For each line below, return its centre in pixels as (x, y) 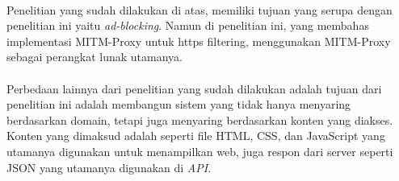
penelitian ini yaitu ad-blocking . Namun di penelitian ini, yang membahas (188, 25)
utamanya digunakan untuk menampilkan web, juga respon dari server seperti (200, 151)
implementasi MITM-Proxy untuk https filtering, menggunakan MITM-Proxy (199, 41)
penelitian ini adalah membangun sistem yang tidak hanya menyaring (179, 104)
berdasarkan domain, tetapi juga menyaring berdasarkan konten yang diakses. (200, 119)
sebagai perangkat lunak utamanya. (94, 57)
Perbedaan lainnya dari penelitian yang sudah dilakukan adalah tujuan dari (194, 88)
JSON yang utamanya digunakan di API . (109, 167)
